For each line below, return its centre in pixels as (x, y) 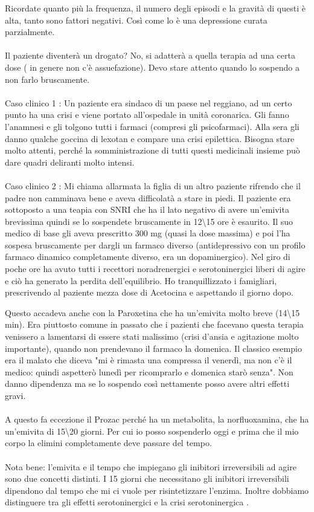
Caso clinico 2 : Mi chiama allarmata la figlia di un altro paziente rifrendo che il (153, 185)
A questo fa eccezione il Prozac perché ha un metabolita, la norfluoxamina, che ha (157, 419)
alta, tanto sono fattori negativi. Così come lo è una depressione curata (136, 20)
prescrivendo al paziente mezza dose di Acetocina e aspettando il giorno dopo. (149, 292)
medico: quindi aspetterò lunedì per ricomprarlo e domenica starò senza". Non (149, 371)
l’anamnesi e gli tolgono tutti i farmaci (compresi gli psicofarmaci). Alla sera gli (152, 126)
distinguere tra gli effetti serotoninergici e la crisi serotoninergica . (127, 502)
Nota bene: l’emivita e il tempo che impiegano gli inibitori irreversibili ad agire (151, 466)
